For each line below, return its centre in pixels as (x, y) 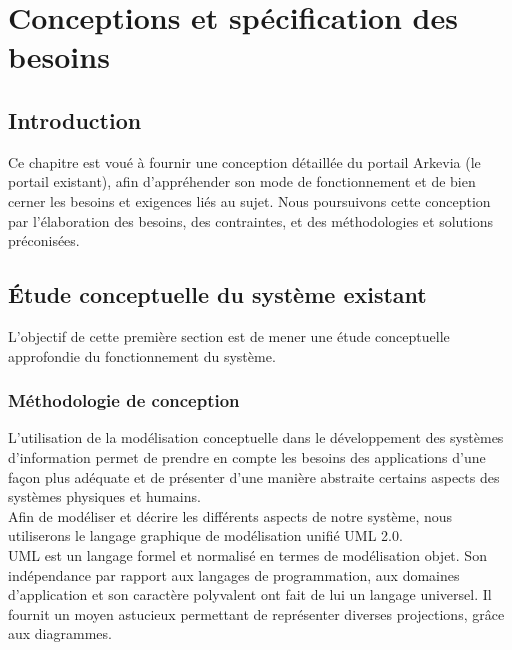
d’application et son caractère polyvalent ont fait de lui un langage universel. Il (250, 594)
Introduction (75, 119)
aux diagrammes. (60, 633)
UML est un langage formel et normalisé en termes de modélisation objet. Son (247, 554)
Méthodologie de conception (124, 400)
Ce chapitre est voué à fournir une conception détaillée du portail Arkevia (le (244, 161)
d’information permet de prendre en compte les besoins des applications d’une (247, 456)
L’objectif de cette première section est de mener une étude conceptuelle (229, 335)
